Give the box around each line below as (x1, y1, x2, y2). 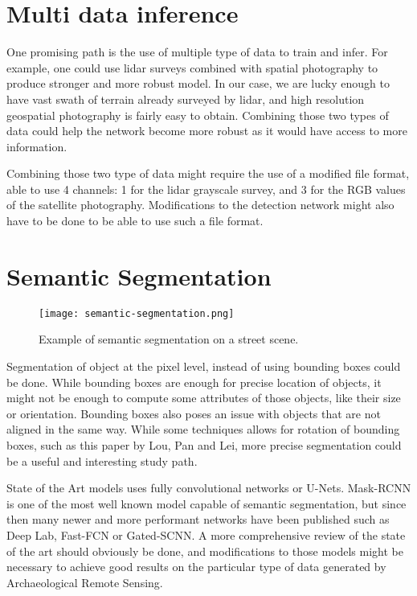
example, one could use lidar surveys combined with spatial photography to (6, 59, 378, 76)
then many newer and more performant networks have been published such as (6, 511, 390, 528)
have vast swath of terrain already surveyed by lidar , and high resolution (6, 90, 365, 107)
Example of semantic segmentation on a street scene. (39, 331, 299, 347)
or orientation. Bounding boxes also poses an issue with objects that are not (6, 405, 381, 421)
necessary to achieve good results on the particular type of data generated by (6, 558, 386, 575)
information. (6, 138, 67, 154)
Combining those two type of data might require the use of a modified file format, (6, 165, 410, 182)
